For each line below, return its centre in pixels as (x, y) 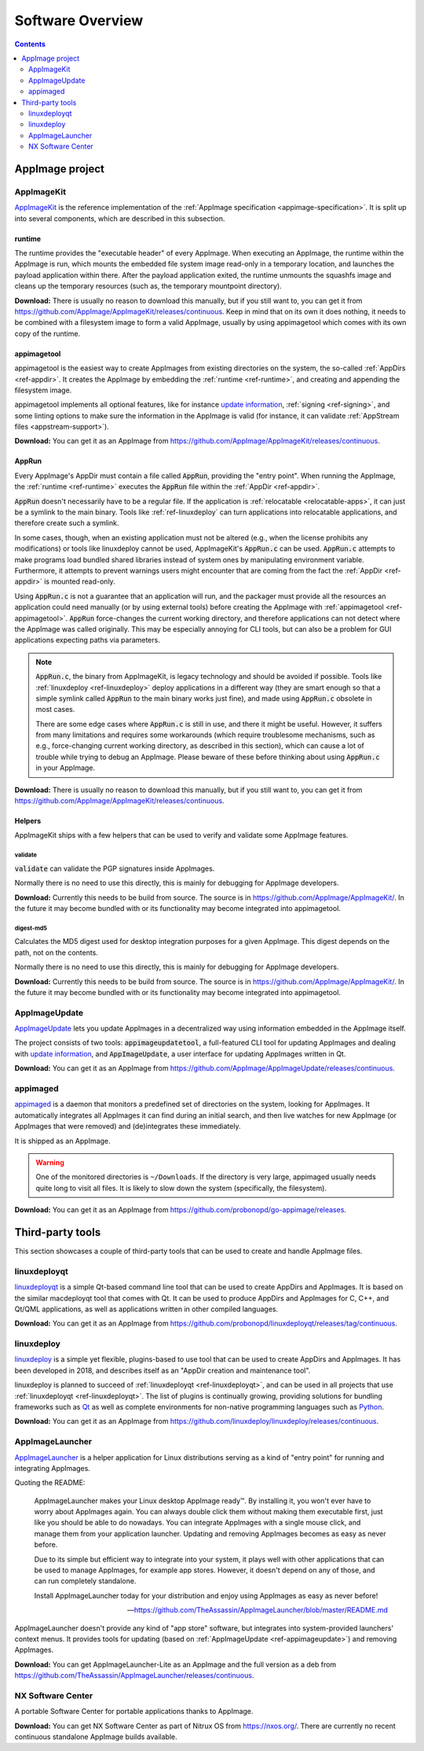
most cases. (55, 710)
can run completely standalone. (85, 1581)
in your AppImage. (66, 768)
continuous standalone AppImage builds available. (96, 1737)
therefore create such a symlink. (67, 523)
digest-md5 (31, 928)
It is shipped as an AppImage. (62, 1141)
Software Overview (79, 20)
